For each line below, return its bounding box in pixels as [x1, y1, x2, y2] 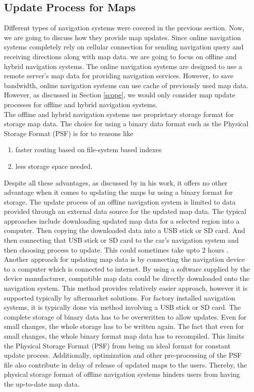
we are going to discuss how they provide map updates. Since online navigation [4, 32, 241, 42]
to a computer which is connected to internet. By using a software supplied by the [4, 263, 250, 274]
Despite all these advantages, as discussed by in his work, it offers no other [4, 177, 228, 187]
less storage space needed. [15, 161, 93, 171]
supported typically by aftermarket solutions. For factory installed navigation [4, 292, 235, 302]
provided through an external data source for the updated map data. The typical [4, 206, 247, 216]
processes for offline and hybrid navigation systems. [4, 99, 158, 109]
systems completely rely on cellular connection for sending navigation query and [4, 42, 244, 52]
